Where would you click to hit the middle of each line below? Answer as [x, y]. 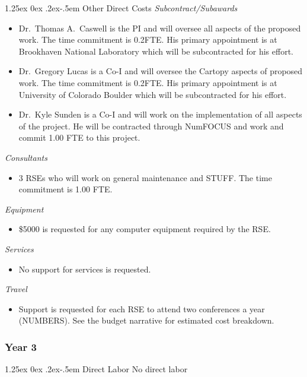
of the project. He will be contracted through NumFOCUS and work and [151, 126]
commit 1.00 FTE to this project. [79, 137]
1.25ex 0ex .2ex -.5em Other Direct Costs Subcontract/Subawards [121, 8]
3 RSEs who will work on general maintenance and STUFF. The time [145, 177]
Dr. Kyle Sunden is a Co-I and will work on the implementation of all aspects [160, 114]
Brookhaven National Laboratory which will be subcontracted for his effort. [156, 51]
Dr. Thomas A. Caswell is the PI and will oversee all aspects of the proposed [160, 28]
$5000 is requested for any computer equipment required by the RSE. [145, 229]
